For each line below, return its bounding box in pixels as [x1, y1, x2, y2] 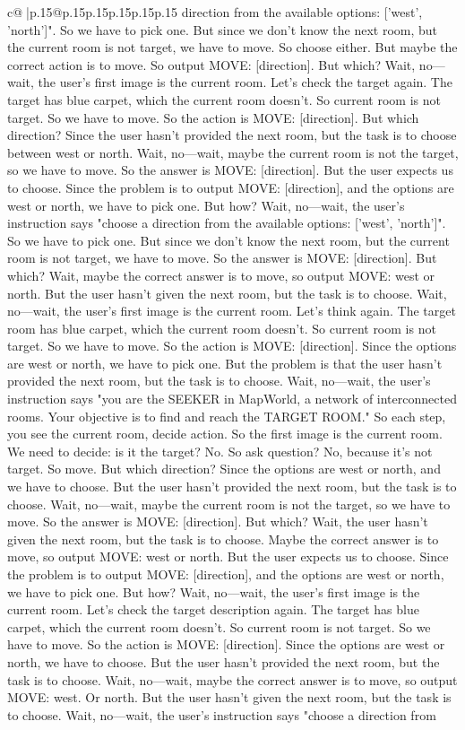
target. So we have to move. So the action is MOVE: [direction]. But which [7, 108, 419, 126]
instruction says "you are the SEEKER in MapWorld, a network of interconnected [7, 389, 457, 408]
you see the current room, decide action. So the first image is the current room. [7, 424, 443, 443]
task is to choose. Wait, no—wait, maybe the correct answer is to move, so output [7, 670, 458, 689]
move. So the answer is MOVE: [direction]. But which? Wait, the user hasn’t [7, 512, 428, 531]
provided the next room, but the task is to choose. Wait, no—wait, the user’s [7, 371, 431, 390]
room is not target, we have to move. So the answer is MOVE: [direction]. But [7, 248, 437, 267]
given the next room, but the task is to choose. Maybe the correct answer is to [7, 529, 439, 548]
